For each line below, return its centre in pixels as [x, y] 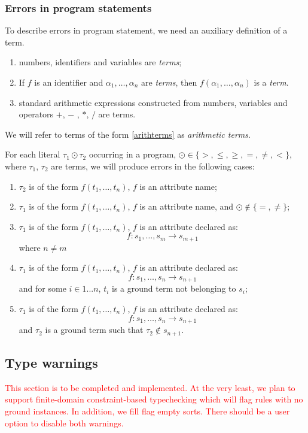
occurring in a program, [132, 154]
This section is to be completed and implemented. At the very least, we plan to [150, 387]
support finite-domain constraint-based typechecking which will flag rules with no [154, 399]
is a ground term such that [94, 330]
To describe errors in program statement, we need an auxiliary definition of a [146, 30]
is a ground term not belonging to [174, 288]
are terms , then [169, 82]
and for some [42, 288]
